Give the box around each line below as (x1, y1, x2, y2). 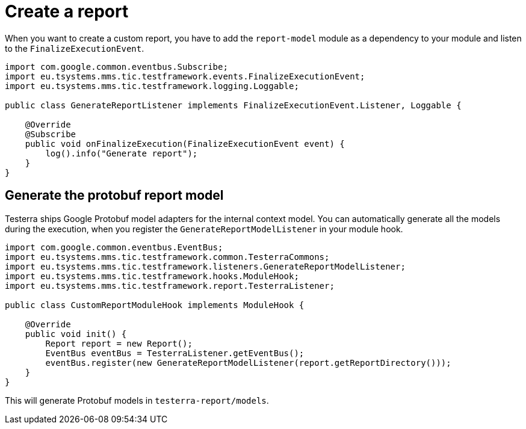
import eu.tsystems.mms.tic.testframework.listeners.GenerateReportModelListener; (5, 261, 406, 271)
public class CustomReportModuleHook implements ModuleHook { (5, 300, 305, 310)
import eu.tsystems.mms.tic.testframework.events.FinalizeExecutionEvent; (5, 71, 365, 81)
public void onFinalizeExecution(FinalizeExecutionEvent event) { (25, 138, 345, 149)
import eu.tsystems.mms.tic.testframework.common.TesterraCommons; (5, 252, 330, 262)
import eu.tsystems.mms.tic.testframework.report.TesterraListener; (5, 280, 335, 291)
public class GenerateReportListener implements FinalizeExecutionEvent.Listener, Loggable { (5, 100, 462, 110)
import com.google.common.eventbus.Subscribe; (5, 61, 228, 72)
